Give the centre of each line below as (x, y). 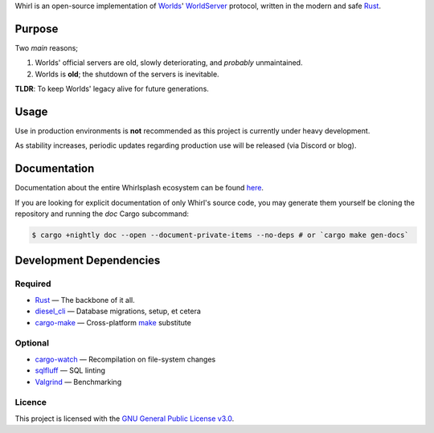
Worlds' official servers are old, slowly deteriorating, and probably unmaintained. (169, 63)
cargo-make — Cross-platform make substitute (113, 322)
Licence (31, 402)
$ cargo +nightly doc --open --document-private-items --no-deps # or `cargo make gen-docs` (220, 235)
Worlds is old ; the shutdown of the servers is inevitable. (127, 74)
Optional (32, 343)
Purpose (37, 29)
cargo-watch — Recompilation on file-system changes (125, 359)
